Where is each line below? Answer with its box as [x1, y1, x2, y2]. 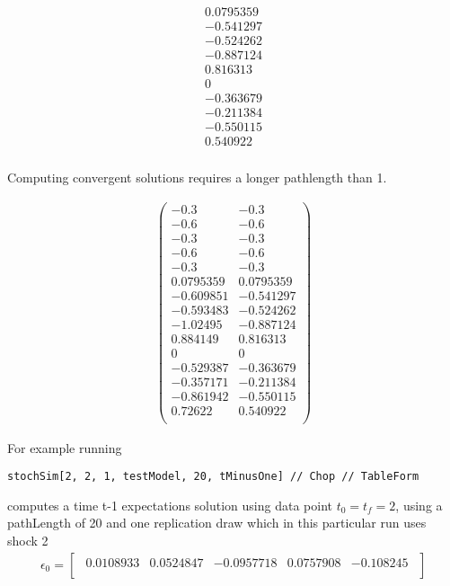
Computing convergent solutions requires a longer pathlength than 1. [7, 168, 387, 187]
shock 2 [7, 531, 49, 549]
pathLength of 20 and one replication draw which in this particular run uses [7, 513, 427, 532]
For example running [7, 438, 122, 457]
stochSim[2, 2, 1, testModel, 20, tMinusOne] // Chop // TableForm [7, 470, 419, 484]
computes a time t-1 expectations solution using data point [7, 495, 332, 514]
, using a [395, 495, 443, 514]
